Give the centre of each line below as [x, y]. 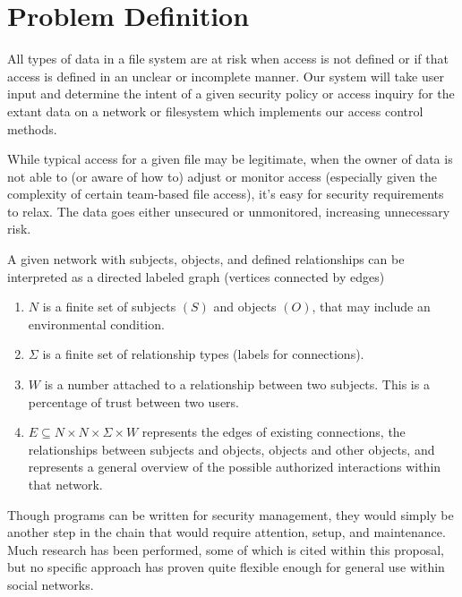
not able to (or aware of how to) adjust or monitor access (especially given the [222, 176]
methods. [32, 128]
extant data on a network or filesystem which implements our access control [215, 111]
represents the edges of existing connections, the [274, 432]
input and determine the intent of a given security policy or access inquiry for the [231, 94]
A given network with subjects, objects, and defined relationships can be [206, 259]
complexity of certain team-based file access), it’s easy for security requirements [226, 194]
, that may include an [371, 307]
